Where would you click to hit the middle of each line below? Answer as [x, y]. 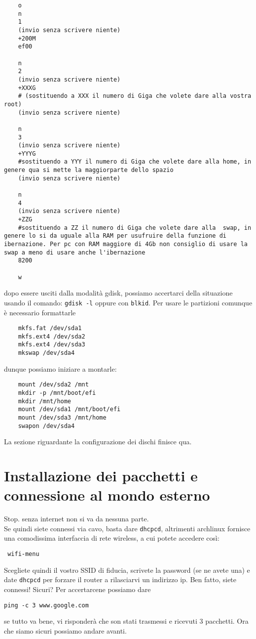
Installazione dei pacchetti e [101, 476]
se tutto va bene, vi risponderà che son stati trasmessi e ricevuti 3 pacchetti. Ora [126, 621]
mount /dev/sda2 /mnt [53, 385]
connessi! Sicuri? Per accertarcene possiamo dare [77, 589]
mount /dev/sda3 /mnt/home [62, 418]
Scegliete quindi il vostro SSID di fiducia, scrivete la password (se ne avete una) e [127, 570]
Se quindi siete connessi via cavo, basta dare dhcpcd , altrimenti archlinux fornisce [127, 528]
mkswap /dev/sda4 [46, 353]
